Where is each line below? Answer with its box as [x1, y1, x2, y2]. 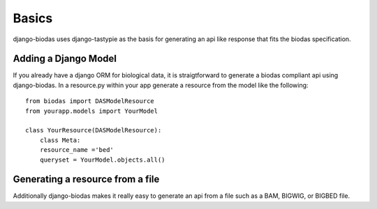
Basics [13, 10, 53, 26]
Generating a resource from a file [13, 173, 160, 185]
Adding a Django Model [13, 53, 117, 65]
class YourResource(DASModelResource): [25, 126, 162, 134]
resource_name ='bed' [39, 146, 114, 154]
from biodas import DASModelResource [25, 98, 155, 105]
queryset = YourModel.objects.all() [39, 155, 165, 164]
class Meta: [39, 136, 81, 144]
